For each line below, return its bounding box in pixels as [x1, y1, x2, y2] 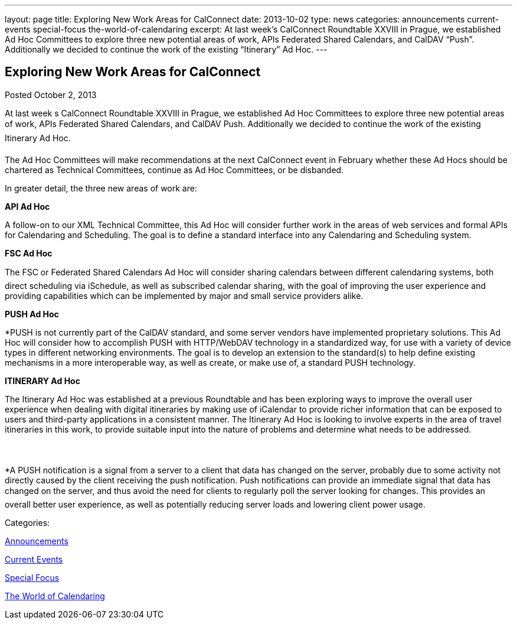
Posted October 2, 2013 [5, 89, 97, 100]
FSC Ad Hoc [5, 248, 53, 258]
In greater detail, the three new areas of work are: [5, 183, 197, 193]
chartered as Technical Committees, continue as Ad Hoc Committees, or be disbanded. [5, 164, 344, 175]
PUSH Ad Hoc [5, 308, 59, 319]
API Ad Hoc [5, 201, 50, 212]
